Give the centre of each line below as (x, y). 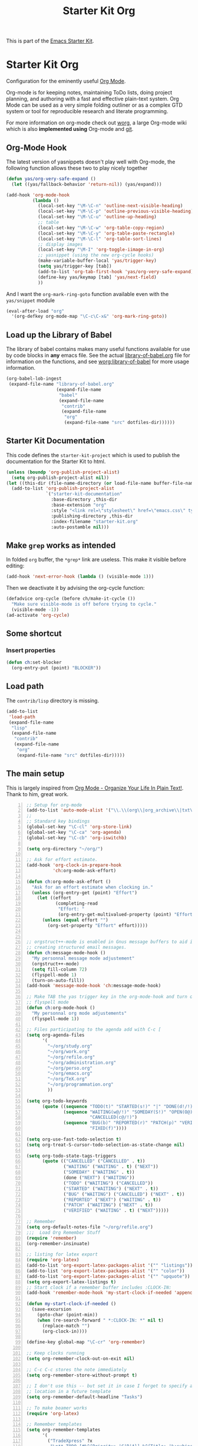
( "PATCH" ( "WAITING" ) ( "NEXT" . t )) (108, 1205)
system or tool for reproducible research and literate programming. (87, 111)
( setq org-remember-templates (63, 1430)
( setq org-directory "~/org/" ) (65, 849)
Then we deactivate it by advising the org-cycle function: (75, 588)
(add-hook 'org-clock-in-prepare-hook (74, 865)
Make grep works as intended (61, 545)
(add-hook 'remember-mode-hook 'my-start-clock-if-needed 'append (110, 1293)
